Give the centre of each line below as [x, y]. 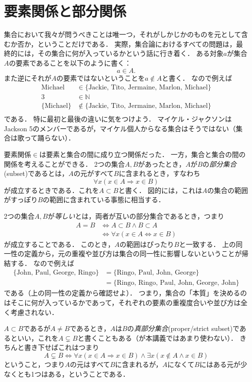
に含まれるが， [139, 364]
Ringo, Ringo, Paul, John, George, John [176, 283]
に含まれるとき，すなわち [160, 173]
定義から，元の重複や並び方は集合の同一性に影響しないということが [133, 253]
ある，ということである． [89, 373]
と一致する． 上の [207, 244]
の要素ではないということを [101, 78]
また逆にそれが [28, 78]
